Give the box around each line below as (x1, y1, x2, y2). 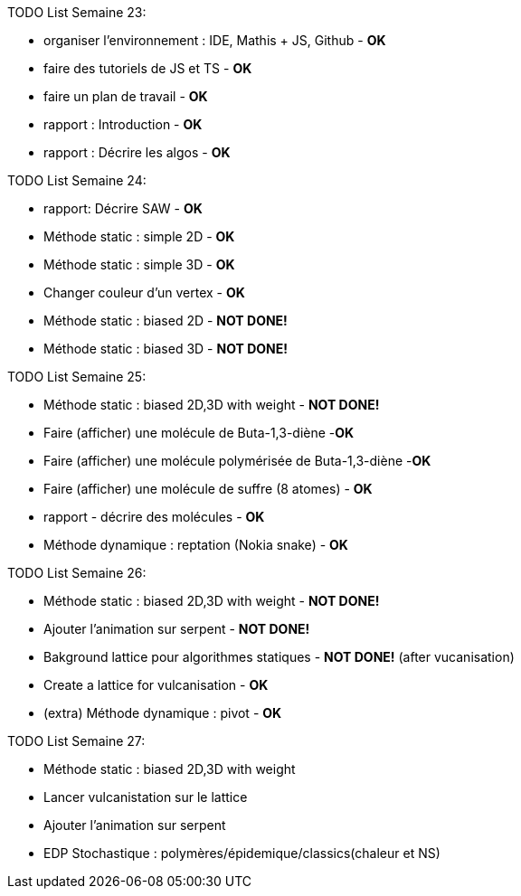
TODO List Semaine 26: (7, 565, 147, 580)
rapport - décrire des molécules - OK (43, 509, 265, 524)
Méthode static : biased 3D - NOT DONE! (43, 341, 288, 356)
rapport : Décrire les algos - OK (43, 145, 231, 160)
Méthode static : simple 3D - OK (43, 257, 235, 272)
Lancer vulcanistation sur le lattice (43, 789, 248, 805)
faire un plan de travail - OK (43, 89, 208, 104)
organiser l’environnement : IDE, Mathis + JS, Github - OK (43, 33, 386, 48)
